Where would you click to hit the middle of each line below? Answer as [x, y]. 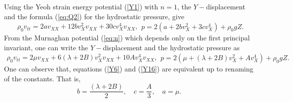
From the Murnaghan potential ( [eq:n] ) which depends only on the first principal [127, 38]
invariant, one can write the [46, 47]
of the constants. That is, [42, 78]
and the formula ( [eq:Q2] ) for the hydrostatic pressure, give [94, 16]
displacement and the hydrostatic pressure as [171, 47]
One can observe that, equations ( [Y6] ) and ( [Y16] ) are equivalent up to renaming [129, 69]
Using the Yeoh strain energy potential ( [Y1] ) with [81, 6]
